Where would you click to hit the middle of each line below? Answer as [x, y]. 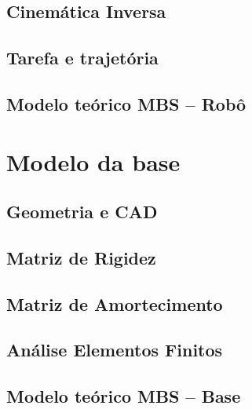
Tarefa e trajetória [82, 58]
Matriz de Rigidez [81, 257]
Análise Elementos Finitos [115, 350]
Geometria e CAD [82, 212]
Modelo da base [93, 161]
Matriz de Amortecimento [115, 303]
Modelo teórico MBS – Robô [126, 103]
